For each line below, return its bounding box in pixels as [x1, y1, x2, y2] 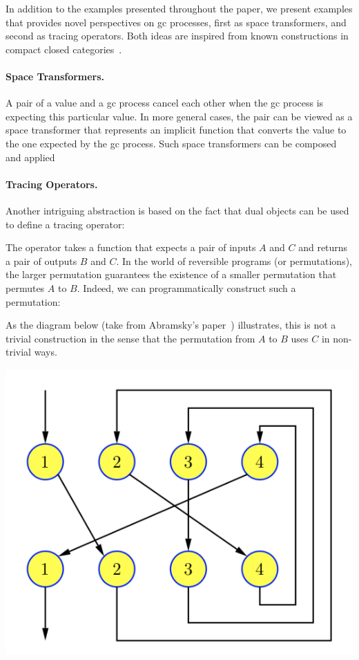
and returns [298, 240, 348, 255]
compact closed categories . [6, 42, 122, 56]
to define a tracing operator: [6, 217, 125, 231]
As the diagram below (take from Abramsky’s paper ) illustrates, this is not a [6, 318, 336, 332]
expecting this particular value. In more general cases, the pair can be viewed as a [6, 109, 353, 123]
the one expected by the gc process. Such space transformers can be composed [6, 136, 337, 150]
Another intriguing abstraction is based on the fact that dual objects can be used [6, 203, 349, 217]
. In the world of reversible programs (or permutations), [116, 253, 352, 268]
